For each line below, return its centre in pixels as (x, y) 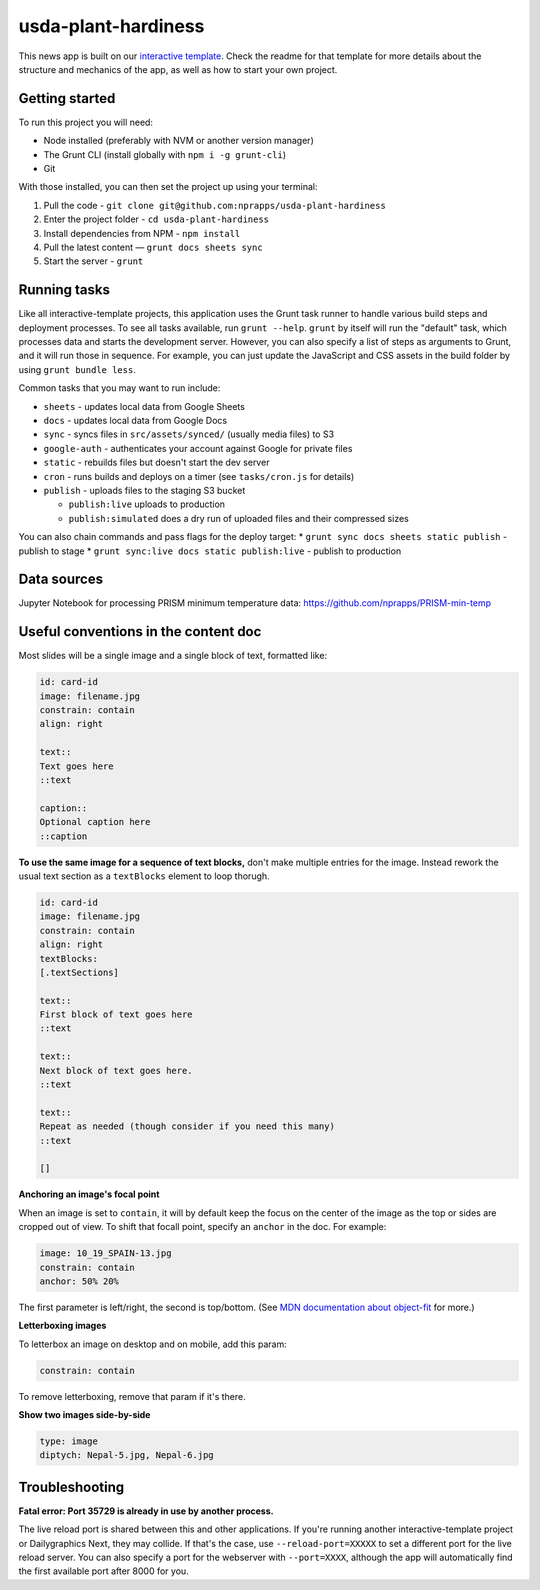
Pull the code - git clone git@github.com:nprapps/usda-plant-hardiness (215, 205)
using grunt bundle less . (77, 369)
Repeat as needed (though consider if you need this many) (187, 1126)
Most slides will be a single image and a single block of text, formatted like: (173, 656)
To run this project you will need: (86, 122)
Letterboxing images (62, 1326)
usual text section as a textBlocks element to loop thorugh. (144, 876)
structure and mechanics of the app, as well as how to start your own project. (178, 69)
